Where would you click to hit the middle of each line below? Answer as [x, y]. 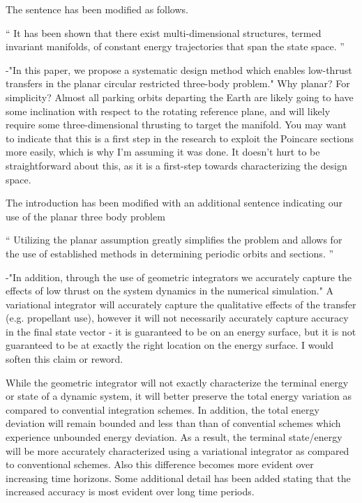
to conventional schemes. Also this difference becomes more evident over [160, 464]
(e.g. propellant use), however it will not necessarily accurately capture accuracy [177, 318]
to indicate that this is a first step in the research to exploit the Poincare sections [180, 138]
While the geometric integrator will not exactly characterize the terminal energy [177, 382]
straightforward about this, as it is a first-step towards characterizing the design [176, 165]
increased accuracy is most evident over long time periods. [130, 491]
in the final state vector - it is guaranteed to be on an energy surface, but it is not [181, 331]
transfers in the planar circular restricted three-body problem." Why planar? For [178, 83]
